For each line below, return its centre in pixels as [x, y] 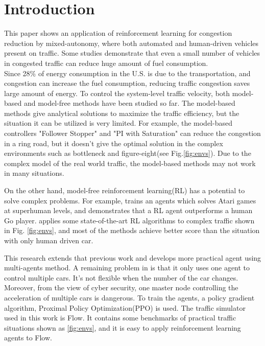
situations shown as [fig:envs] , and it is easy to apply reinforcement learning [123, 327]
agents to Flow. [28, 338]
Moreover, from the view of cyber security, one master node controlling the [121, 287]
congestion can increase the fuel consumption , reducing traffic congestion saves [127, 83]
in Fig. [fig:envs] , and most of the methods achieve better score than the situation [132, 230]
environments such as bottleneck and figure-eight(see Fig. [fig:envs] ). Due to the [128, 153]
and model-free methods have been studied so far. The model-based [129, 103]
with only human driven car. [49, 240]
